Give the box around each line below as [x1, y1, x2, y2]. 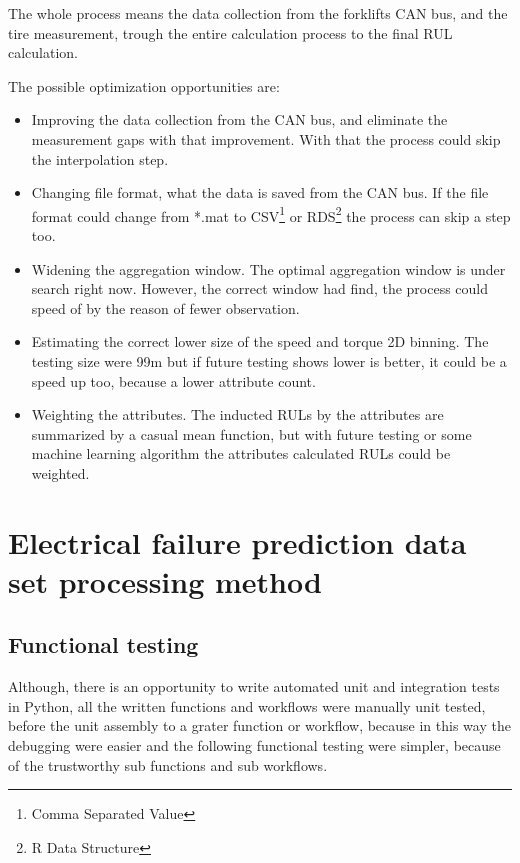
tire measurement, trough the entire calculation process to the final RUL [8, 22, 453, 43]
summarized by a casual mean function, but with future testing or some [31, 423, 472, 444]
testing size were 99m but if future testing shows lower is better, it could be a [31, 350, 507, 371]
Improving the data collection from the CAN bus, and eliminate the [31, 109, 448, 130]
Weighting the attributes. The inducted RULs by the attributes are [31, 404, 444, 425]
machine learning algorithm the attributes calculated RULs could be [31, 443, 451, 464]
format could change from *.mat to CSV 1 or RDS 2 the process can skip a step [31, 202, 511, 226]
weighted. [31, 462, 90, 483]
